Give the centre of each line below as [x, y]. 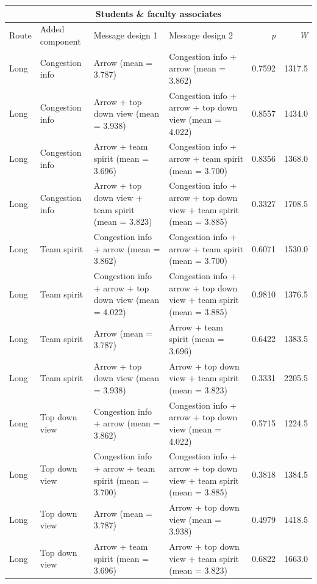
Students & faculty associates [158, 13]
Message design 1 [126, 35]
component [60, 41]
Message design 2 [201, 35]
